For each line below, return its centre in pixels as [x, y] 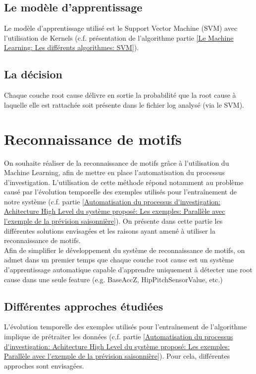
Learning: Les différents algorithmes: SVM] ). [72, 47]
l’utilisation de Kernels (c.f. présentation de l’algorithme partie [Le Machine [119, 37]
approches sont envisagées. [44, 365]
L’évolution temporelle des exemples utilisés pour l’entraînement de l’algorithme [126, 327]
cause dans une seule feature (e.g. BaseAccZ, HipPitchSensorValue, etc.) [113, 279]
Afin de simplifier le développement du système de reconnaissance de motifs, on [125, 250]
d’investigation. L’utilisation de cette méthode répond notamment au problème [124, 182]
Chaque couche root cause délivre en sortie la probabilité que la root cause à [120, 95]
